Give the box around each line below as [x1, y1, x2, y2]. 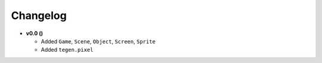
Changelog [11, 9, 67, 22]
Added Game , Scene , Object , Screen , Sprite [41, 37, 156, 45]
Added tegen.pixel [41, 46, 94, 53]
